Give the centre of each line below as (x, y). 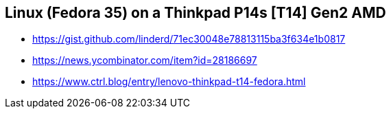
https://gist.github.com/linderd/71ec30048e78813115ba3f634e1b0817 (189, 39)
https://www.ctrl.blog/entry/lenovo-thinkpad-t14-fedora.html (169, 82)
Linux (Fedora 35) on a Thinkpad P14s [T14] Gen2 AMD (195, 13)
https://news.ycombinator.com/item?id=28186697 (145, 60)
